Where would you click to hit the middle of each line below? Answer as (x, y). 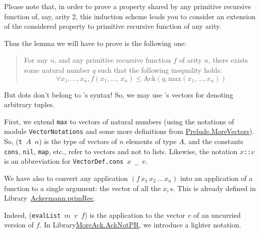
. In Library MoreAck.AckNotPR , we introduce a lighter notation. (140, 225)
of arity (190, 60)
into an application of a (216, 178)
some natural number (57, 69)
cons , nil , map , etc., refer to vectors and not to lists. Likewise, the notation (121, 151)
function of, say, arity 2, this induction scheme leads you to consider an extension (130, 16)
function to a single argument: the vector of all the (83, 188)
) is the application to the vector (135, 215)
